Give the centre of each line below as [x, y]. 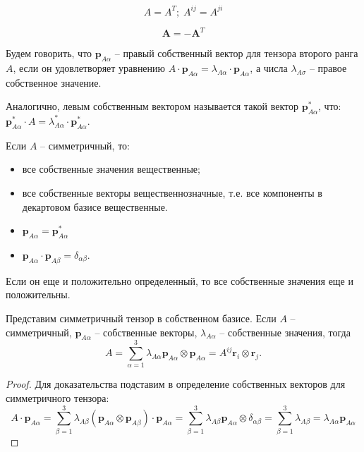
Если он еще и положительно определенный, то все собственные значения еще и [180, 280]
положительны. [38, 294]
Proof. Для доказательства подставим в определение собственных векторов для [176, 384]
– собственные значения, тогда [285, 332]
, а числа [269, 67]
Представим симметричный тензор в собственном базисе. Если [141, 318]
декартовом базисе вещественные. [95, 206]
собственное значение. [54, 82]
